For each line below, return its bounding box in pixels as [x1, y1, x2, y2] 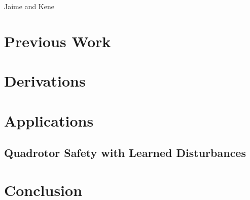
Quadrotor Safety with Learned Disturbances [4, 145, 246, 161]
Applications [4, 110, 94, 131]
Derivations [4, 70, 86, 91]
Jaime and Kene [4, 1, 54, 11]
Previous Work [4, 30, 111, 51]
